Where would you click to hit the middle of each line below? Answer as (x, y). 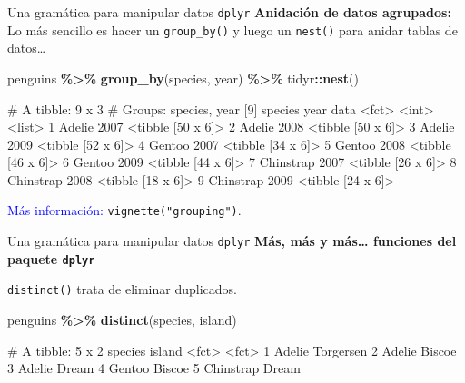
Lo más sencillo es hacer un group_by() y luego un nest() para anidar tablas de (232, 29)
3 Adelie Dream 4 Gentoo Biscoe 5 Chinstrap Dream (154, 368)
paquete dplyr (51, 258)
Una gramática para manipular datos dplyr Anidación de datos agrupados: (229, 12)
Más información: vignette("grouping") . (124, 210)
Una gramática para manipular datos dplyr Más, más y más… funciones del (232, 241)
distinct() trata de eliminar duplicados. (122, 289)
